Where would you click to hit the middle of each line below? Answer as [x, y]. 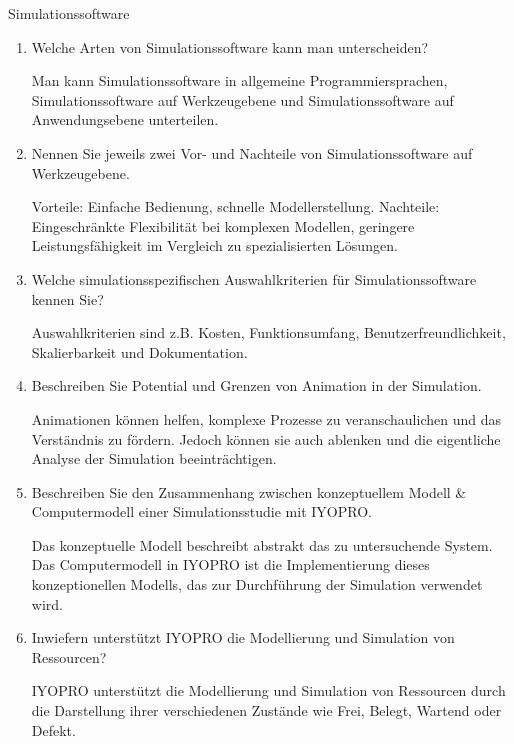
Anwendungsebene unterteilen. [125, 119]
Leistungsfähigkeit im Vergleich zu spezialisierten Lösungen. [214, 245]
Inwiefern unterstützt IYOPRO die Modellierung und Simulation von [243, 637]
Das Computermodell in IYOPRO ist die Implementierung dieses [230, 564]
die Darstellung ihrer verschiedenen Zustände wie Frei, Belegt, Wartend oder [266, 710]
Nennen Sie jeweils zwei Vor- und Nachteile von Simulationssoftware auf [252, 152]
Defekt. [53, 729]
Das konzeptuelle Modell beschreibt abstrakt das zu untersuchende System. [262, 544]
